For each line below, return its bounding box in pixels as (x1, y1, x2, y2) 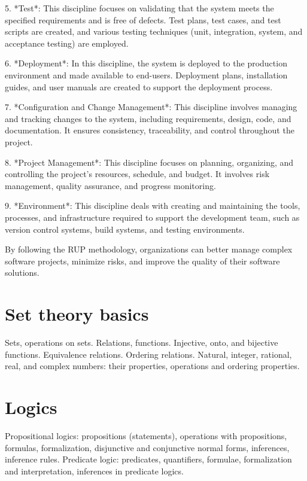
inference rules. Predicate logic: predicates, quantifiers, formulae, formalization (5, 453, 292, 465)
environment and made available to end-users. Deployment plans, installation (5, 68, 288, 81)
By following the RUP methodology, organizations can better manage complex (5, 243, 293, 255)
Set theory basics (5, 302, 149, 326)
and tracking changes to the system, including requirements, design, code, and (5, 112, 291, 124)
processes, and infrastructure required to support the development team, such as (5, 211, 300, 223)
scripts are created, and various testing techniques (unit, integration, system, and (5, 25, 303, 38)
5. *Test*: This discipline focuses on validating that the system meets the (5, 2, 274, 14)
